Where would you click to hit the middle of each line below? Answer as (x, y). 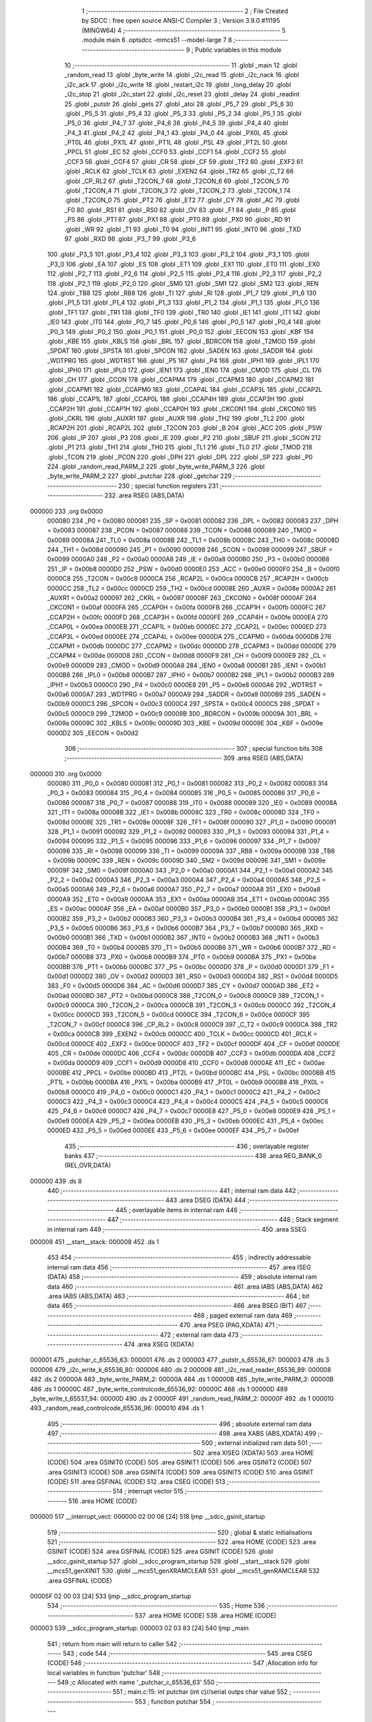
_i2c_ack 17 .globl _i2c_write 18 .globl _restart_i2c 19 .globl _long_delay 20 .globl (178, 84)
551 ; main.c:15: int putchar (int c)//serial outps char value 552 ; (202, 1692)
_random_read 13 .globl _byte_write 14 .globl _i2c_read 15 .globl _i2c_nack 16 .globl (182, 75)
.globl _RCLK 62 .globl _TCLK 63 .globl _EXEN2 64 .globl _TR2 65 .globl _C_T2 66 (179, 172)
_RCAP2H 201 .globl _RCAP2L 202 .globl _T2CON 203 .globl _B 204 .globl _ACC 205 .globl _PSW (185, 428)
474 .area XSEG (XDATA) (159, 1344)
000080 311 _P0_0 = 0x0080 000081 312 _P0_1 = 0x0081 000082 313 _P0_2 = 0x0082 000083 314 (188, 784)
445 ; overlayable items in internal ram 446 (176, 1210)
